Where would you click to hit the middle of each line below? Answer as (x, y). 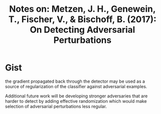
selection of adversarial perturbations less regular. (56, 106)
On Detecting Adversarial (82, 30)
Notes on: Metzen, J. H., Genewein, (82, 9)
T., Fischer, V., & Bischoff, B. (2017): (82, 19)
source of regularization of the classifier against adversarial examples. (76, 86)
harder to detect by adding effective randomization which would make (76, 101)
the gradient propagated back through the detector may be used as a (75, 81)
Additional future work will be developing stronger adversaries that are (77, 96)
